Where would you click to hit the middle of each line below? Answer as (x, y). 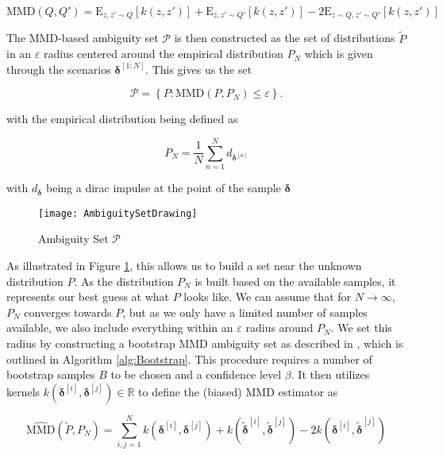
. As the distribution (124, 281)
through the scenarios (59, 69)
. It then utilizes (330, 374)
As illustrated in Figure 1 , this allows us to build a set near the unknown (184, 266)
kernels (23, 391)
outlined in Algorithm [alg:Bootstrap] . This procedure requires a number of (189, 359)
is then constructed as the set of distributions (285, 38)
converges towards (68, 312)
